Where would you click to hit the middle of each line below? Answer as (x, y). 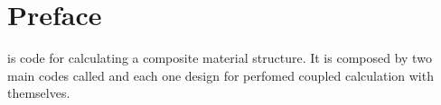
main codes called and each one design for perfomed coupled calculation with (220, 75)
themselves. (39, 93)
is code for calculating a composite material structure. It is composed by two (220, 58)
